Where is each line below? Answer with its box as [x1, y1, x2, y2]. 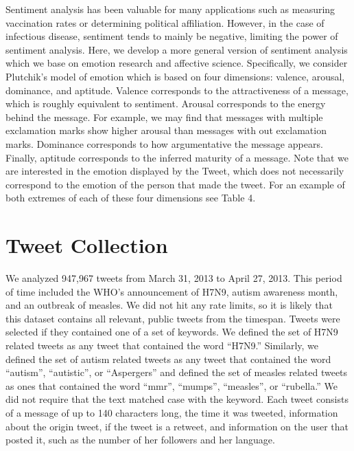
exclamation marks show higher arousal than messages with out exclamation [5, 123, 327, 137]
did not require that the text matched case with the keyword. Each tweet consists [5, 392, 349, 406]
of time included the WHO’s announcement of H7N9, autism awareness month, [5, 284, 338, 298]
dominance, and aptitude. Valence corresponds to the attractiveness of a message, [5, 82, 349, 97]
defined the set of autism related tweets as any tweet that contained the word [5, 351, 331, 366]
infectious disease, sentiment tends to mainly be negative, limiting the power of [5, 29, 338, 43]
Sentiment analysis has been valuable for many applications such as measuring [5, 2, 335, 16]
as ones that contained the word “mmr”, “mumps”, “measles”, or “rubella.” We [5, 378, 338, 393]
